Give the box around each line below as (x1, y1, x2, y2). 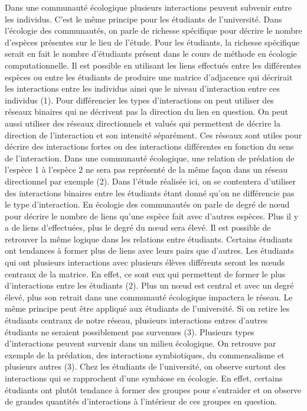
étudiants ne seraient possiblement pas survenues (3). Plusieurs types (5, 325, 254, 338)
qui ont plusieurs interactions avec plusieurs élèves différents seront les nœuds (5, 256, 285, 268)
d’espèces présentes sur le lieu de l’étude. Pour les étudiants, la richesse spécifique (5, 35, 300, 48)
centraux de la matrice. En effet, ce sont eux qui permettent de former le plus (5, 267, 286, 280)
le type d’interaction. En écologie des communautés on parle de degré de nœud (5, 198, 290, 211)
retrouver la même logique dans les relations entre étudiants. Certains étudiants (5, 232, 293, 245)
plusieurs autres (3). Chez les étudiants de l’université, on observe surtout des (5, 360, 286, 373)
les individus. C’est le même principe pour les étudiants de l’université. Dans (5, 12, 282, 25)
